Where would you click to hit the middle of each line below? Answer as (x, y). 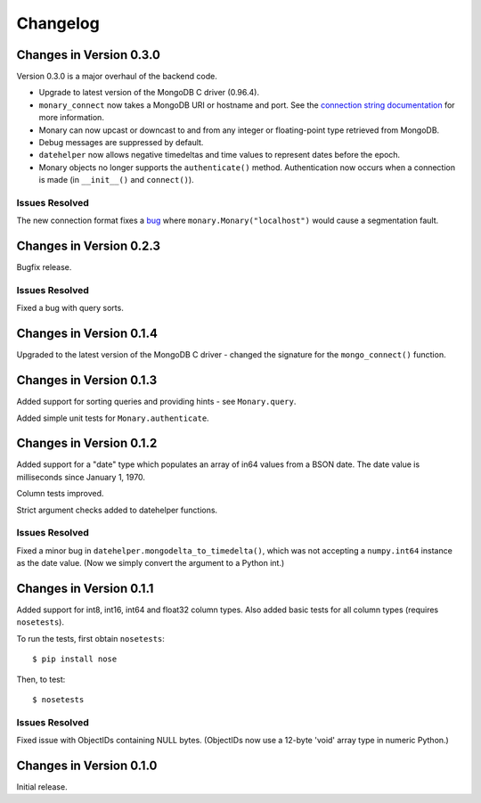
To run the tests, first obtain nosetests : (90, 638)
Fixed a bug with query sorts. (70, 308)
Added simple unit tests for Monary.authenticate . (113, 418)
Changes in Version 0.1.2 (87, 443)
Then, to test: (41, 679)
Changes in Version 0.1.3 (87, 380)
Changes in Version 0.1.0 (87, 766)
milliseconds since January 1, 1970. (81, 477)
